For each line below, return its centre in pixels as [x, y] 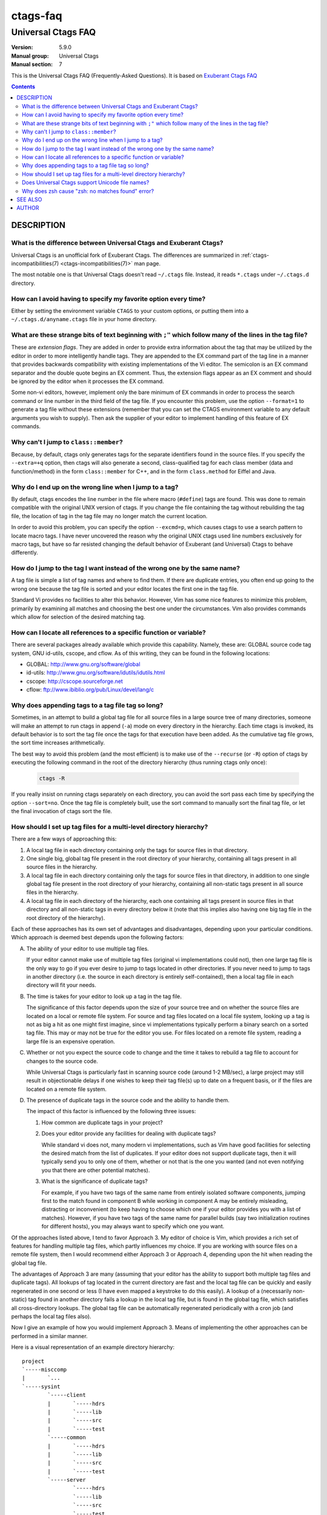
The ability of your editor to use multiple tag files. [88, 948]
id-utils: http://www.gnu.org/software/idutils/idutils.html [96, 673]
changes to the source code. [62, 1061]
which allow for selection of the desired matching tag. [78, 617]
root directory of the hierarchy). [66, 917]
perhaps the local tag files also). [51, 1317]
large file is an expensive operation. [71, 1041]
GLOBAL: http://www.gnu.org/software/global [83, 664]
